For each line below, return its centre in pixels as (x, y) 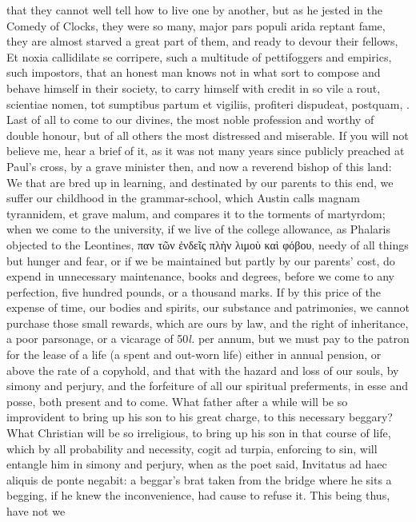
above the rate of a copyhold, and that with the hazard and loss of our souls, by (203, 370)
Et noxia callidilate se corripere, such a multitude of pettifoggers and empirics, (199, 56)
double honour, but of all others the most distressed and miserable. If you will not (208, 135)
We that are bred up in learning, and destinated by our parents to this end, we (200, 182)
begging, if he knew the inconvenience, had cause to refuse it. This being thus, (198, 495)
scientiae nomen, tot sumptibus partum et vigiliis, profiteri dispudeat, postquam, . (208, 104)
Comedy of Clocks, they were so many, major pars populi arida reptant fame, (196, 25)
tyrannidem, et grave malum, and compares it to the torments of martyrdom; (196, 213)
